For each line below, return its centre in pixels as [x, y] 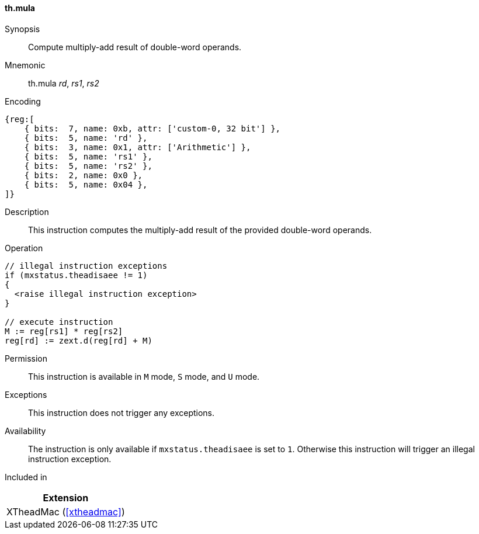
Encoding [23, 101]
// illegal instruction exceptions [86, 266]
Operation [24, 248]
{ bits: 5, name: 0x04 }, [86, 184]
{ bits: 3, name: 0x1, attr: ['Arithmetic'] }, [138, 147]
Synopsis [22, 29]
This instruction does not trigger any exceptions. [122, 412]
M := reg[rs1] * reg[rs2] [64, 331]
